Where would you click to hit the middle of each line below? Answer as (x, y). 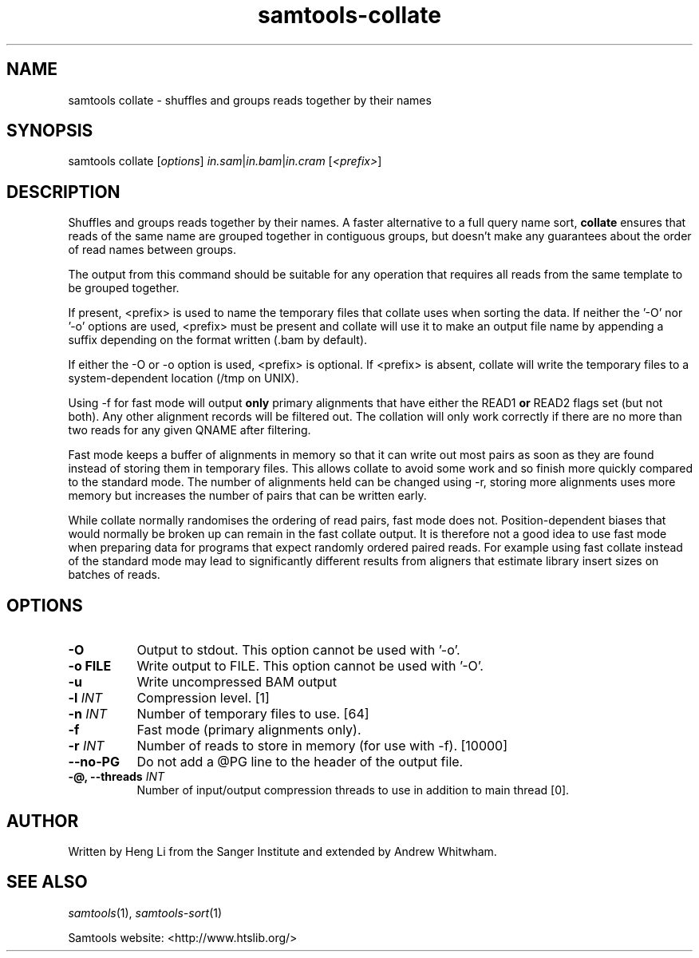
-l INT (85, 698)
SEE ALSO (47, 882)
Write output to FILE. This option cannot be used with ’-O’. (310, 666)
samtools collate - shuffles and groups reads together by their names (250, 100)
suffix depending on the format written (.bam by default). (218, 340)
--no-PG (94, 762)
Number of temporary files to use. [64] (253, 714)
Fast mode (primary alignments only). (249, 730)
